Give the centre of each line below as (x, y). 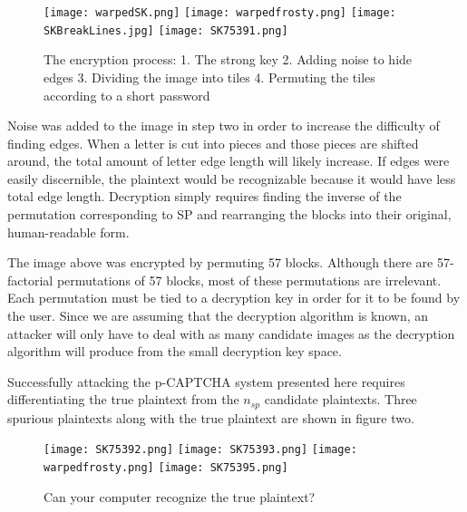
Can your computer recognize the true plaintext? (180, 496)
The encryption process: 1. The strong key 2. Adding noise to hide (228, 59)
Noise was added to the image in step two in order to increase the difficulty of (224, 126)
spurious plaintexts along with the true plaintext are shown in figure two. (211, 417)
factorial (30, 280)
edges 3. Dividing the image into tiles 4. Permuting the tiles (209, 77)
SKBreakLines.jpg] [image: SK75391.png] (166, 30)
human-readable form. (68, 232)
